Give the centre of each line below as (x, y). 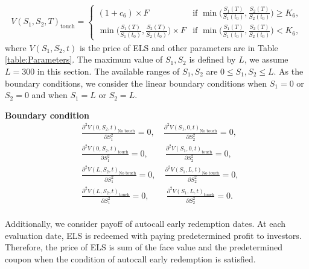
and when (49, 95)
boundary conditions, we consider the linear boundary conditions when (136, 83)
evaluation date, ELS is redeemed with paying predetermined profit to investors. (153, 235)
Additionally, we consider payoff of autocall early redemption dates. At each (145, 224)
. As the (288, 71)
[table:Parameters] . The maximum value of (84, 59)
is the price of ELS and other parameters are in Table (179, 47)
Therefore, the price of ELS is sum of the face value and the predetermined (144, 247)
